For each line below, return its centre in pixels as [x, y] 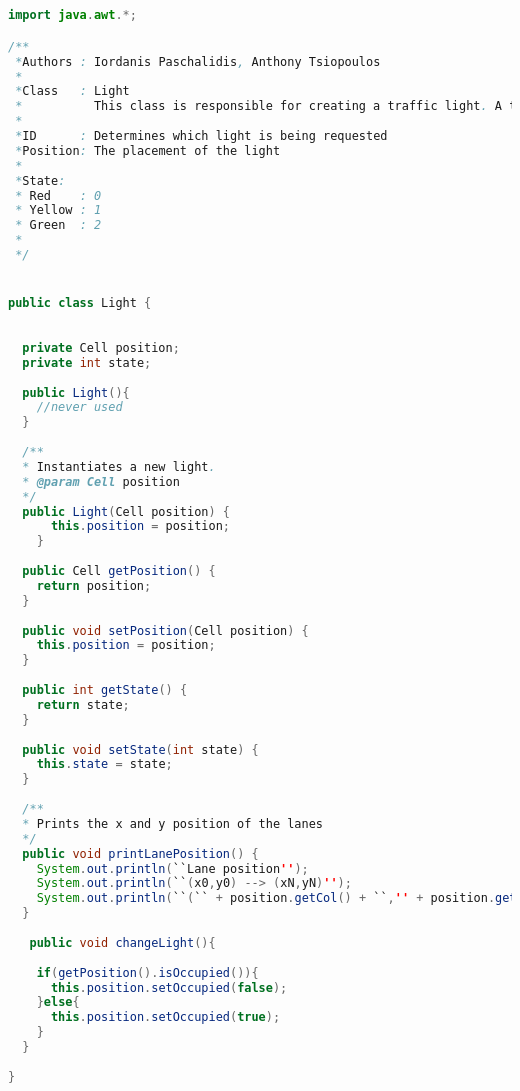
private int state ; [87, 362]
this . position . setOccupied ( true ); [165, 1017]
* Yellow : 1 [58, 210]
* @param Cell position [101, 481]
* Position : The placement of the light [148, 150]
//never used [79, 407]
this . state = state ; [104, 764]
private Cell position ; [101, 347]
